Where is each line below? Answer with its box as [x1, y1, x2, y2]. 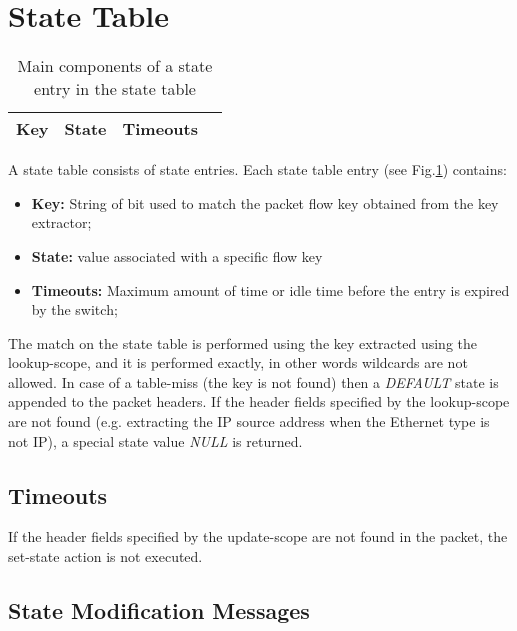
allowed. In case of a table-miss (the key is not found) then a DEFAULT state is [8, 371, 499, 392]
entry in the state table [34, 77, 196, 101]
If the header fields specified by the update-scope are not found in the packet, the [8, 526, 508, 547]
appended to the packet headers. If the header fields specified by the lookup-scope [8, 391, 510, 412]
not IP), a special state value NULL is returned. [8, 430, 303, 451]
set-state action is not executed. [8, 546, 203, 567]
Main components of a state [17, 54, 213, 78]
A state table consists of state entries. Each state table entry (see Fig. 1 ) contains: [8, 159, 507, 180]
